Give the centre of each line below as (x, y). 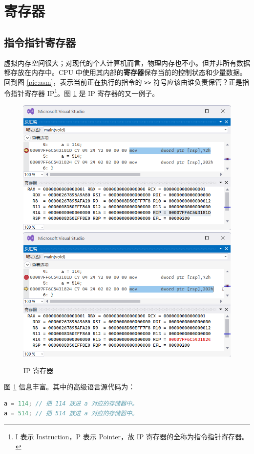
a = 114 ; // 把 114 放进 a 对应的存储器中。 (71, 404)
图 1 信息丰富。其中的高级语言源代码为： (70, 387)
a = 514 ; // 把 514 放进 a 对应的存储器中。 (71, 413)
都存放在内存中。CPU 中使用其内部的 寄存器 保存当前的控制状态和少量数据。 (125, 72)
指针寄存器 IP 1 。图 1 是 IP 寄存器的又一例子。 (85, 93)
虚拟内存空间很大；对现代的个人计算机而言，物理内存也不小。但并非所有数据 (127, 62)
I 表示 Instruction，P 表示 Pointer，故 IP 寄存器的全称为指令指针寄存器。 (132, 437)
